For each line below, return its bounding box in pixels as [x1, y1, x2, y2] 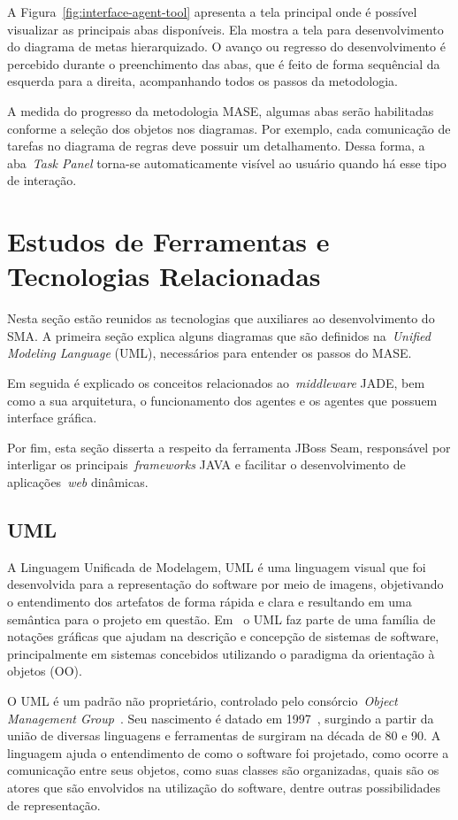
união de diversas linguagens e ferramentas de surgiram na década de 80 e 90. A [7, 726, 441, 745]
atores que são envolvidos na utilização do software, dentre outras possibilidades [7, 777, 440, 796]
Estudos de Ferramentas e [7, 223, 330, 259]
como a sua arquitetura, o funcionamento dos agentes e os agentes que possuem [7, 391, 438, 409]
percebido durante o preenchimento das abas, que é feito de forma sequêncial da [7, 54, 440, 73]
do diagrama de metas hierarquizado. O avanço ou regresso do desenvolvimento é [7, 37, 446, 56]
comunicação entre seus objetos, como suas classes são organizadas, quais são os [7, 761, 439, 779]
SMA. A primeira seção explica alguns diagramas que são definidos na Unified [7, 326, 431, 344]
